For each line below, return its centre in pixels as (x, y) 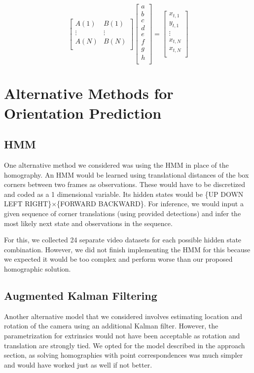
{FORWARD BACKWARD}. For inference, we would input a (150, 204)
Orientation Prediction (83, 113)
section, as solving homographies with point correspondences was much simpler (124, 355)
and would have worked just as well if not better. (78, 364)
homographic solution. (37, 268)
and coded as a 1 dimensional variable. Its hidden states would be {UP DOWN (124, 194)
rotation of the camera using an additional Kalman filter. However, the (111, 326)
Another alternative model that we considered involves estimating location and (123, 316)
